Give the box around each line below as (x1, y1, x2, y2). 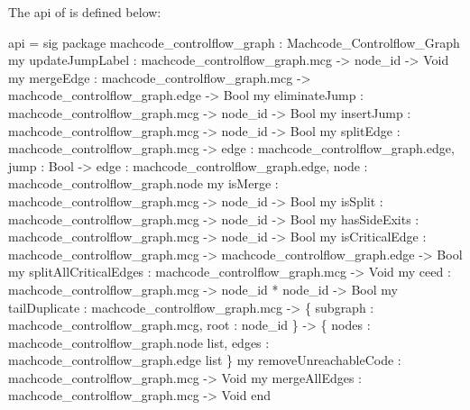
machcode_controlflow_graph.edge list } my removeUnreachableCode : (8, 351, 401, 369)
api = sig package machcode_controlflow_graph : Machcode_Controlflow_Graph (8, 32, 460, 51)
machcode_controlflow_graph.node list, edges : (8, 333, 270, 351)
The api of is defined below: (8, 3, 161, 21)
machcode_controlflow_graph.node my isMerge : (8, 174, 279, 193)
